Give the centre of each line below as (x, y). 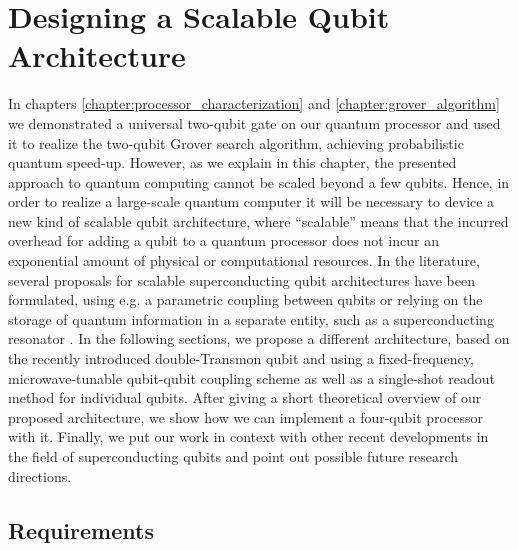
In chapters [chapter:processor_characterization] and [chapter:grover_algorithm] (254, 103)
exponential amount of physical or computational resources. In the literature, (244, 260)
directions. (40, 475)
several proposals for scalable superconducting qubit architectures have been (241, 279)
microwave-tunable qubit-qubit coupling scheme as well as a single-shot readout (251, 377)
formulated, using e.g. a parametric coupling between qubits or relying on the (245, 299)
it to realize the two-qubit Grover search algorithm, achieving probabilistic (236, 142)
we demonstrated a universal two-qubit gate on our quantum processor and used (254, 122)
